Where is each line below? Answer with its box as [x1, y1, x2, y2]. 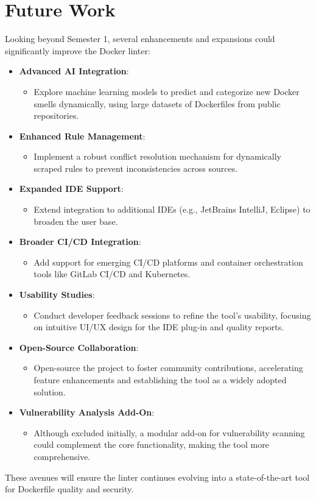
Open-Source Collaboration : [19, 341, 139, 353]
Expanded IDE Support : [19, 182, 124, 195]
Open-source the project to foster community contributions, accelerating [33, 361, 303, 374]
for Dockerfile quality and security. [5, 483, 134, 495]
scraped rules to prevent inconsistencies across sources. [33, 161, 238, 174]
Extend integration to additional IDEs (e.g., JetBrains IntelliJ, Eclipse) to [33, 203, 311, 216]
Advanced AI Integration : [19, 65, 129, 77]
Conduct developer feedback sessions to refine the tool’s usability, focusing [33, 308, 311, 321]
